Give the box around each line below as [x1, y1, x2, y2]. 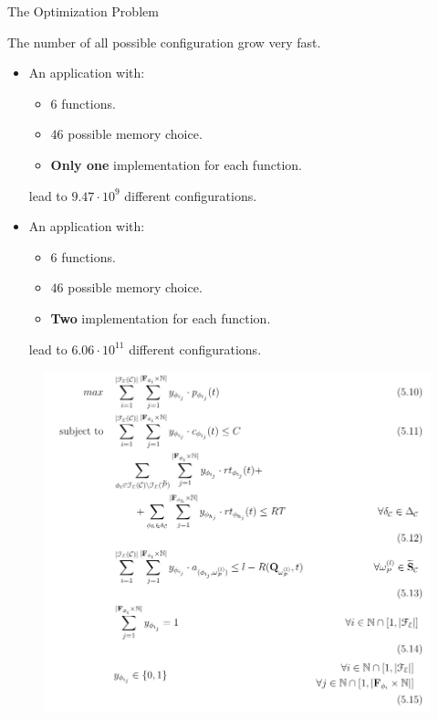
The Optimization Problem [7, 2, 159, 20]
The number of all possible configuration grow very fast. [7, 32, 321, 51]
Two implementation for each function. [50, 308, 271, 327]
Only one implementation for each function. [50, 154, 302, 174]
